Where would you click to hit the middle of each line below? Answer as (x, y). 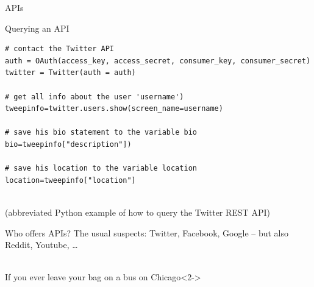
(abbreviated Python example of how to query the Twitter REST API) (137, 212)
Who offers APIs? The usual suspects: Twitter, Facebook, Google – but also (147, 232)
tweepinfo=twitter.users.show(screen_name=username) (114, 109)
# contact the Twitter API (59, 49)
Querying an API (37, 28)
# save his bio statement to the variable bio (101, 133)
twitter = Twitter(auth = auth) (70, 73)
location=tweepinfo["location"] (70, 180)
